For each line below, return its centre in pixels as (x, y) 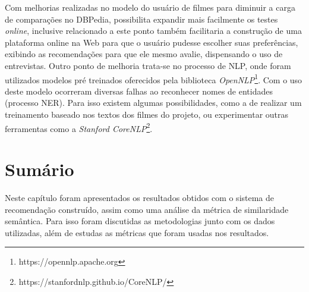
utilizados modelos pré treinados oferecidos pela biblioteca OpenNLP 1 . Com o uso (154, 79)
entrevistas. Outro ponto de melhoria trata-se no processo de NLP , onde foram (148, 65)
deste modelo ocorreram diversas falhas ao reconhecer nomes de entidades (139, 91)
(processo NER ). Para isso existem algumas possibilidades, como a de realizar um (153, 103)
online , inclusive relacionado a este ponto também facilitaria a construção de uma (153, 31)
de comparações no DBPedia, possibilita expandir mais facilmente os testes (141, 19)
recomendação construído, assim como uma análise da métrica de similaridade (147, 209)
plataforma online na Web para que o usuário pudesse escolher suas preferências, (152, 42)
